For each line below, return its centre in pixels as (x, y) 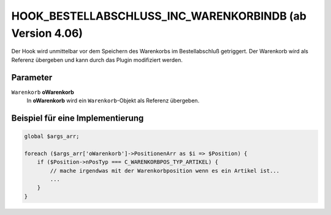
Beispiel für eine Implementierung (78, 118)
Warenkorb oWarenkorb (43, 92)
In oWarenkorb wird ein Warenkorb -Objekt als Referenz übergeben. (113, 100)
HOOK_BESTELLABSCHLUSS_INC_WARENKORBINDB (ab (159, 16)
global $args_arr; (52, 137)
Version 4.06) (47, 33)
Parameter (32, 77)
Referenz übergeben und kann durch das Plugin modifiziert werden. (97, 60)
